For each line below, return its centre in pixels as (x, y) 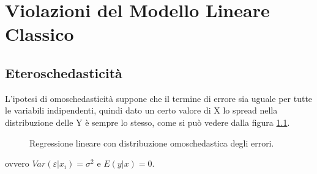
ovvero (17, 163)
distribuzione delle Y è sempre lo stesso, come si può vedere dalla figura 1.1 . (147, 122)
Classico (39, 34)
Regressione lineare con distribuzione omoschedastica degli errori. (152, 143)
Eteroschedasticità (64, 72)
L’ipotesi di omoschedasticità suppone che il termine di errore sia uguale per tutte (159, 98)
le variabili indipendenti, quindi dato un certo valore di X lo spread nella (141, 110)
